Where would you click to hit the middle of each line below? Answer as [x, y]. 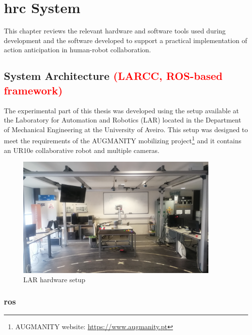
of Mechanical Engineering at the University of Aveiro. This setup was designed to [126, 129]
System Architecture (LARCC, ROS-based [113, 76]
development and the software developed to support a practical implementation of [126, 40]
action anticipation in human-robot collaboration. [78, 50]
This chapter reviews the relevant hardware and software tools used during [115, 31]
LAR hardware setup [55, 280]
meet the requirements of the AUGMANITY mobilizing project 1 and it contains [123, 140]
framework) [33, 90]
